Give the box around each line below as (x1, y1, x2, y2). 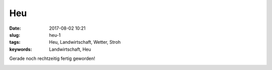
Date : (9, 25, 21, 31)
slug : (9, 32, 20, 38)
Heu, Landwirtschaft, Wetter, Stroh (49, 39, 121, 45)
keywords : (9, 46, 32, 52)
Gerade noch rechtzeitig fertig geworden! (9, 55, 96, 61)
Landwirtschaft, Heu (49, 46, 92, 52)
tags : (9, 39, 21, 45)
